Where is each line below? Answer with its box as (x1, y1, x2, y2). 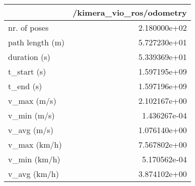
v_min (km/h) (8, 153, 60, 165)
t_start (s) (8, 66, 46, 77)
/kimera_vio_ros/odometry (73, 7, 187, 18)
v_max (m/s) (8, 95, 56, 106)
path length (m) (8, 36, 65, 48)
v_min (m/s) (8, 109, 55, 121)
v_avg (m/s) (8, 124, 53, 136)
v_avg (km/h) (8, 168, 59, 179)
